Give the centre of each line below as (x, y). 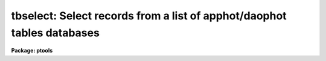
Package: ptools (32, 51)
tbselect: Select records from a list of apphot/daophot (149, 16)
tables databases (55, 33)
